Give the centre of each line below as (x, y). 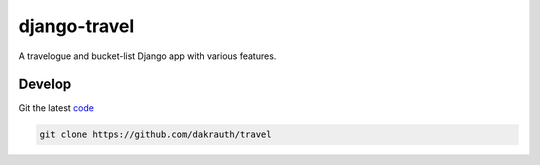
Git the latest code (56, 108)
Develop (45, 84)
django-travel (76, 26)
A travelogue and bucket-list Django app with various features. (147, 56)
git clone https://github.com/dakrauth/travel (155, 134)
